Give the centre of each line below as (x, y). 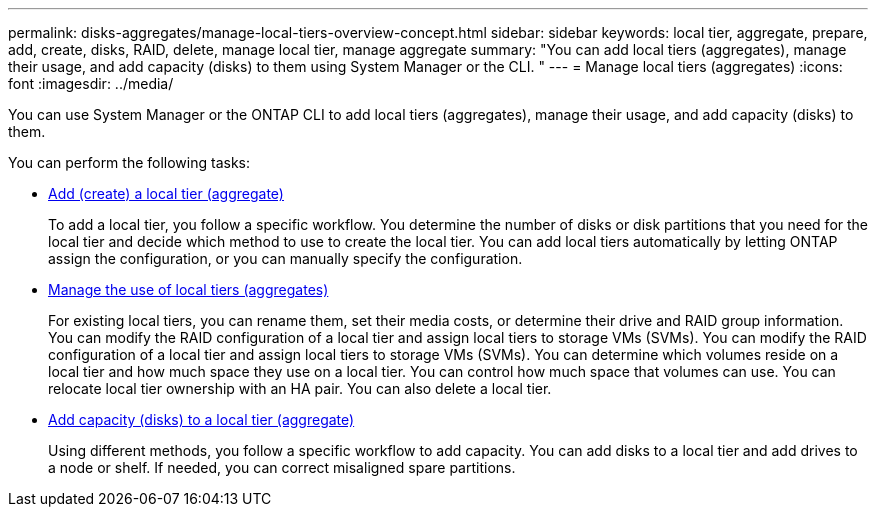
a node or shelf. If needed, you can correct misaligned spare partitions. (282, 467)
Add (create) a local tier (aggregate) (166, 193)
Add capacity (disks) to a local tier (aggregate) (201, 419)
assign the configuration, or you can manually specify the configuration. (285, 258)
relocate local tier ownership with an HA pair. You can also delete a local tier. (300, 388)
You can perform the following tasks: (129, 162)
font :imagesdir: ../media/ (91, 83)
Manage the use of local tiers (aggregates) (188, 289)
